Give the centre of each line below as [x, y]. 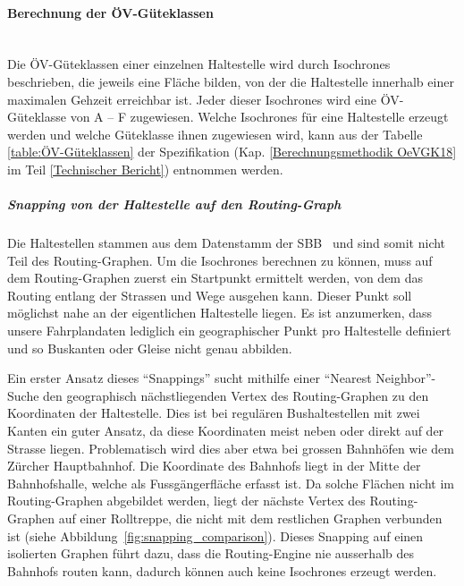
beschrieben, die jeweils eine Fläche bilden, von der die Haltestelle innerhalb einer [231, 81]
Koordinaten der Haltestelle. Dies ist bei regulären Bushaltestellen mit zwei [214, 413]
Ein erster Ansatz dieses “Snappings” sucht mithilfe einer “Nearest [190, 378]
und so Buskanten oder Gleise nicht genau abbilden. [150, 348]
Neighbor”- [406, 378]
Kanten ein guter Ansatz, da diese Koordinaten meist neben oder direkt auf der [226, 431]
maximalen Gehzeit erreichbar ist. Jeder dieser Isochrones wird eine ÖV [203, 99]
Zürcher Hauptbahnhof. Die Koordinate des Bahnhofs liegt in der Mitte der [214, 466]
